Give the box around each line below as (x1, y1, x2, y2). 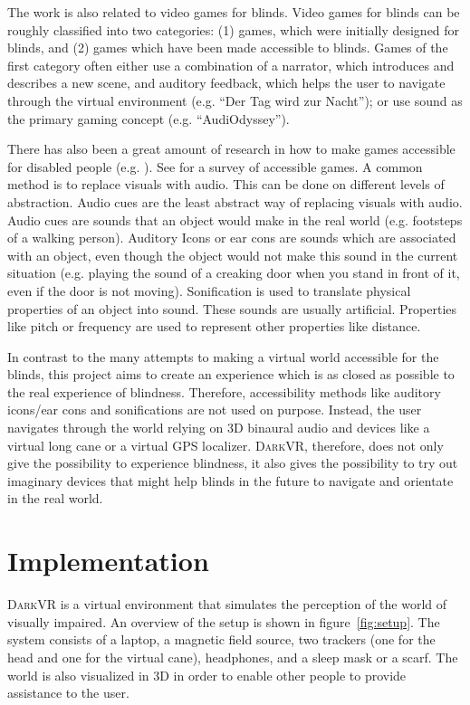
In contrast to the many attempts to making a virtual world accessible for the (7, 347, 439, 366)
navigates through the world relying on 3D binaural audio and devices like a (7, 418, 430, 437)
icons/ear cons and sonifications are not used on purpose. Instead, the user (7, 400, 422, 419)
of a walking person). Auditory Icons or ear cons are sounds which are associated (7, 228, 456, 247)
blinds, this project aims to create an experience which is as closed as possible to (7, 365, 455, 384)
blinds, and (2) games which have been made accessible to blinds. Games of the (7, 38, 448, 57)
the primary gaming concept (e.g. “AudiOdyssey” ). (7, 109, 290, 128)
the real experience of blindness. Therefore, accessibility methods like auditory (7, 382, 441, 401)
